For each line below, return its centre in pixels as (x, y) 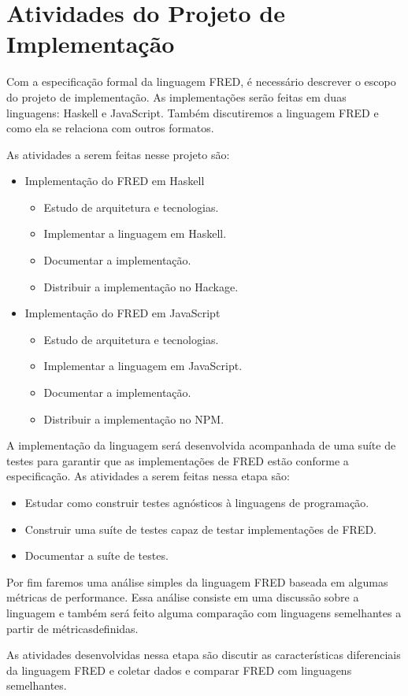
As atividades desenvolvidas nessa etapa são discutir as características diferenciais (204, 655)
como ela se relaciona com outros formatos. (110, 128)
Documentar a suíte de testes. (96, 555)
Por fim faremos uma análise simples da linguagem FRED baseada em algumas (197, 581)
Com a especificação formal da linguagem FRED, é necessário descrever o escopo (201, 81)
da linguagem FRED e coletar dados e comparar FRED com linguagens (179, 670)
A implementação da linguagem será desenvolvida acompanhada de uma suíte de (201, 445)
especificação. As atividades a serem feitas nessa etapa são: (148, 476)
